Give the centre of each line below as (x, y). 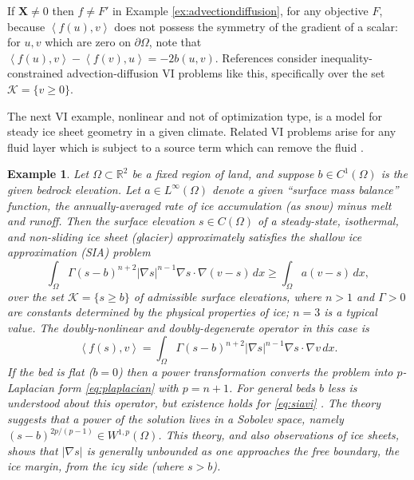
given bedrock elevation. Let (74, 189)
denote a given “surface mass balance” (306, 189)
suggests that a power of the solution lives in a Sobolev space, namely (175, 419)
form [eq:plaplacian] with (118, 387)
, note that (175, 42)
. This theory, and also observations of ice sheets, (279, 435)
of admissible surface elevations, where (227, 296)
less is (342, 387)
